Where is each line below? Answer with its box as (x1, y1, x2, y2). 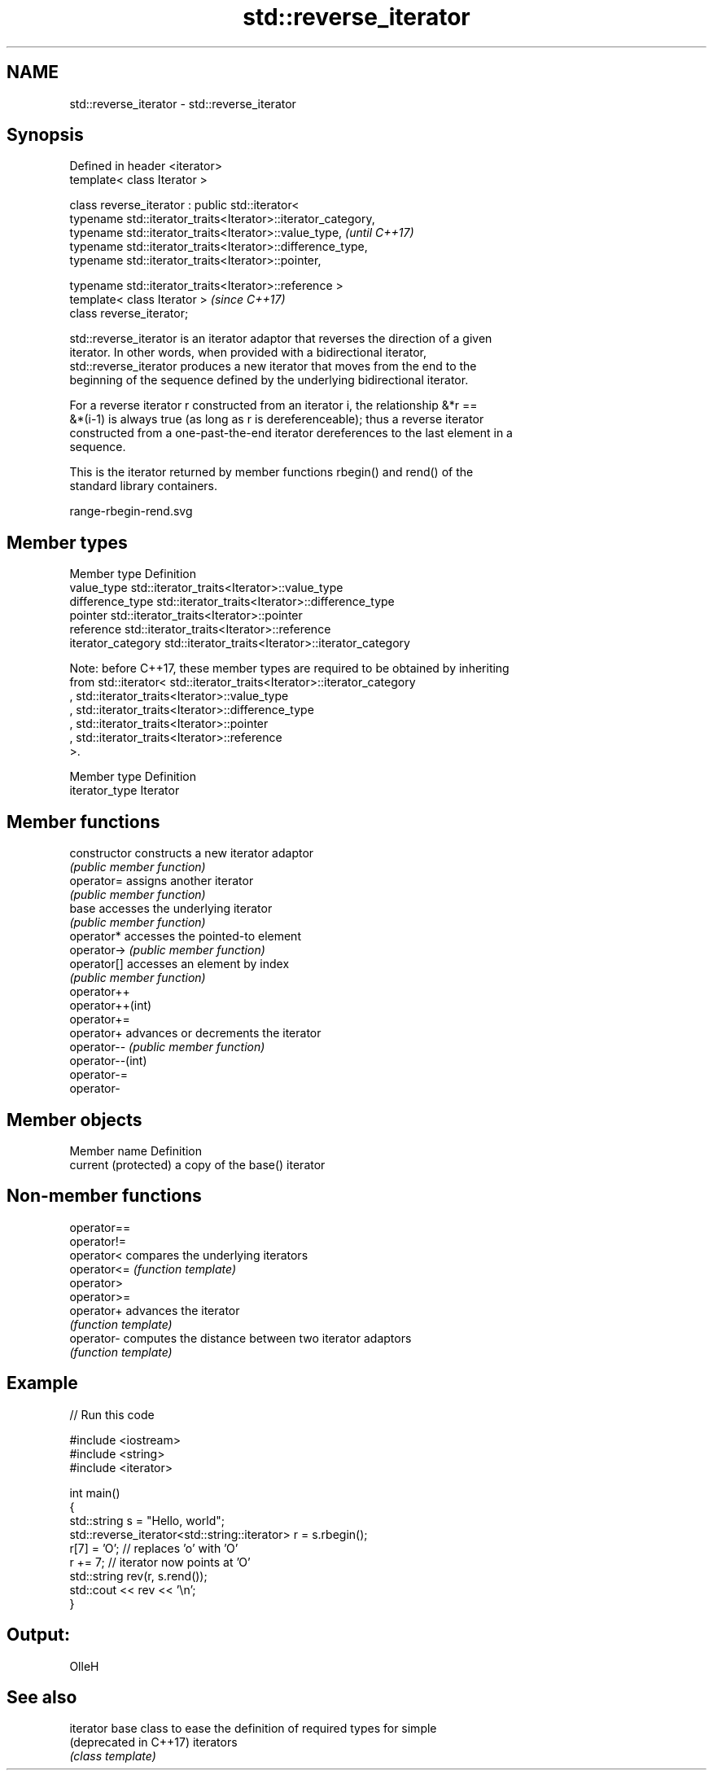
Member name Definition (69, 1143, 203, 1158)
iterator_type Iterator (69, 783, 180, 798)
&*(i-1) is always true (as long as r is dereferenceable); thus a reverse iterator (69, 412, 484, 427)
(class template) (69, 1749, 156, 1764)
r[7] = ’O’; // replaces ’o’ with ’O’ (69, 1541, 238, 1555)
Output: (7, 1624, 70, 1646)
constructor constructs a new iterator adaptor (69, 846, 314, 861)
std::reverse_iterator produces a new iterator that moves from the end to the (69, 359, 477, 374)
